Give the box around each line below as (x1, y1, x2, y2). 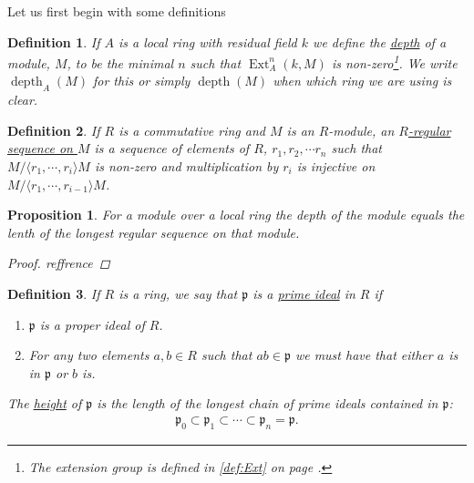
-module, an (328, 120, 395, 139)
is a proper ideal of (39, 314, 145, 334)
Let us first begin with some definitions (7, 2, 226, 20)
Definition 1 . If (7, 32, 100, 51)
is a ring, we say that (118, 283, 238, 303)
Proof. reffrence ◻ (7, 253, 110, 272)
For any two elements (28, 345, 149, 365)
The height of (7, 394, 82, 413)
